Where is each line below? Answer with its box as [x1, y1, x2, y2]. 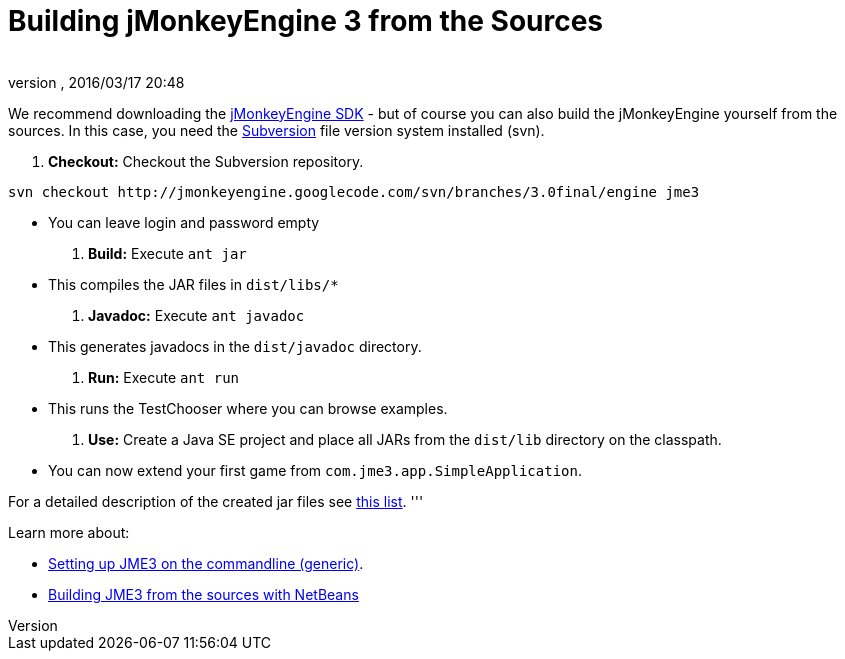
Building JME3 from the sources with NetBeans [48, 585, 359, 603]
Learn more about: [8, 523, 130, 541]
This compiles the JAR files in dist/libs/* [48, 275, 339, 293]
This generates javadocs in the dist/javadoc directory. [48, 337, 422, 355]
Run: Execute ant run [88, 368, 239, 386]
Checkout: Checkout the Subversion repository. [48, 152, 364, 170]
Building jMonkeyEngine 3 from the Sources [8, 4, 604, 38]
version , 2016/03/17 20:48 [8, 73, 185, 91]
